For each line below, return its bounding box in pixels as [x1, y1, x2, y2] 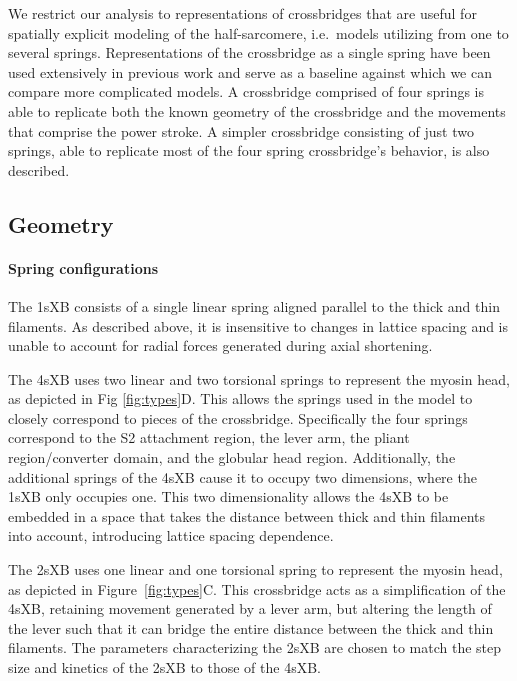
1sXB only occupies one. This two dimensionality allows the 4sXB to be [8, 486, 449, 507]
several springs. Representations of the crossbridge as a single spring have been [8, 42, 491, 63]
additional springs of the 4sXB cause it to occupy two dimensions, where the [8, 466, 477, 487]
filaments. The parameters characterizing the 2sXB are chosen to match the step [8, 637, 502, 658]
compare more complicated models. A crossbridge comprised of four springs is [8, 81, 484, 102]
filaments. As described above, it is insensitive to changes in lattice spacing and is [8, 315, 509, 336]
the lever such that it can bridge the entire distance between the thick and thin [8, 617, 494, 638]
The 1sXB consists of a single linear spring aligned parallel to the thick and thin [8, 295, 500, 316]
